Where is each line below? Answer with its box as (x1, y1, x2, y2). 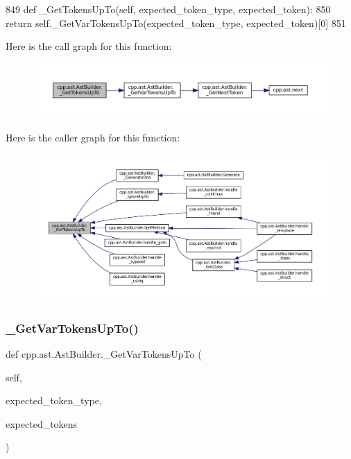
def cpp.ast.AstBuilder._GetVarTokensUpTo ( (6, 347, 202, 361)
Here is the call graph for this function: (6, 39, 172, 53)
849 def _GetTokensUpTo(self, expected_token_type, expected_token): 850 (6, 2, 331, 16)
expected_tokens (6, 416, 78, 431)
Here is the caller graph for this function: (6, 130, 180, 144)
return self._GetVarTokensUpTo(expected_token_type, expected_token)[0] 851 (6, 15, 346, 30)
